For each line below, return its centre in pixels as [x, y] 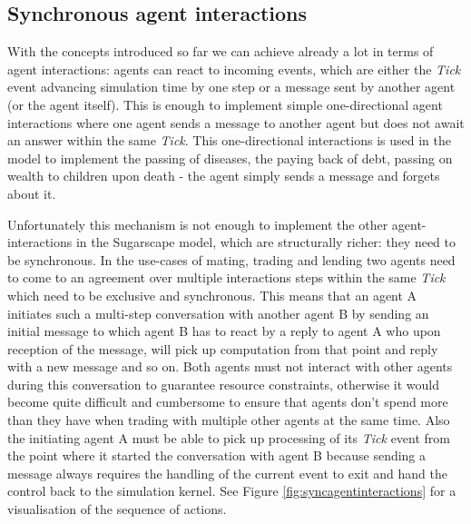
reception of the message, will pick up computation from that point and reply [223, 348]
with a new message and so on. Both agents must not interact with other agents [230, 366]
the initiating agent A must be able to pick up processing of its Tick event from [229, 437]
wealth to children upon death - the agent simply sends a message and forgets [224, 176]
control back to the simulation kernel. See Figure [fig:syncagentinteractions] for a [232, 491]
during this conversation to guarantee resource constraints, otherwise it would [223, 384]
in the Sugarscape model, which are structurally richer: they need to [266, 242]
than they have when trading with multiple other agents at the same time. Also [229, 420]
